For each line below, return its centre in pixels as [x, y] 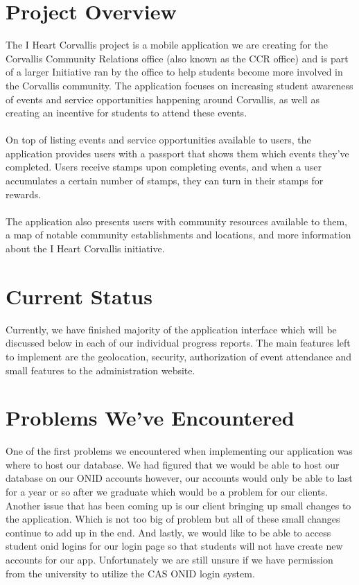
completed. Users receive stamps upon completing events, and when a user [164, 167]
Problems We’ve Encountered [150, 418]
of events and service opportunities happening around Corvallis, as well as [163, 99]
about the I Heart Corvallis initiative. [85, 248]
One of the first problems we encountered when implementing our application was [179, 451]
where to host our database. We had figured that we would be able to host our [173, 464]
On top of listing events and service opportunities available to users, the [158, 140]
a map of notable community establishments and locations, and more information [178, 235]
